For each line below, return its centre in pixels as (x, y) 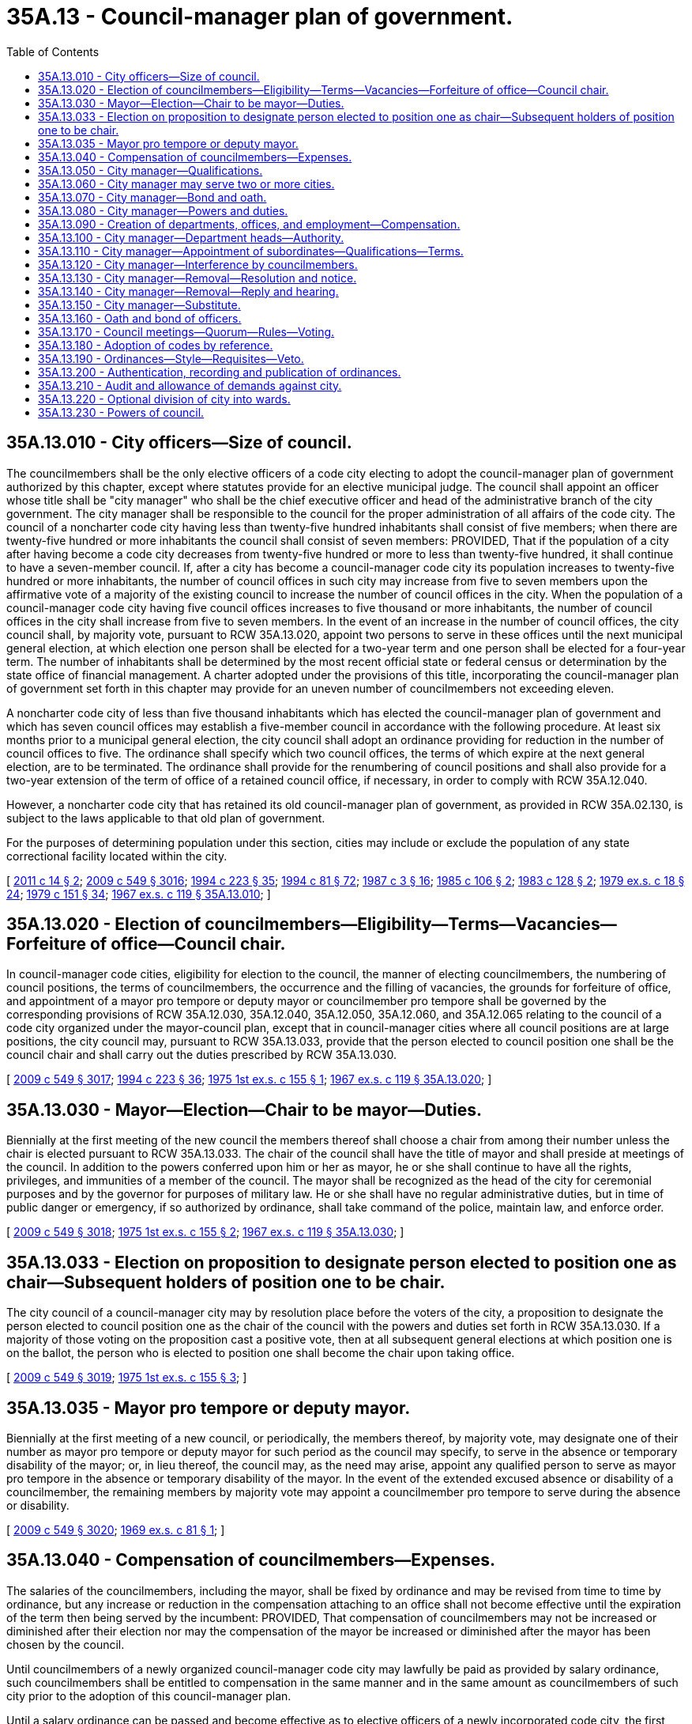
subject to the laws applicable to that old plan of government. (166, 818)
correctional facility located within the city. (117, 856)
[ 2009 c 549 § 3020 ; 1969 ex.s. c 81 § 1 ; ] (116, 1529)
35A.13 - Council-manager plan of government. (260, 17)
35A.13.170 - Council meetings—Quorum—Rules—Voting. (186, 331)
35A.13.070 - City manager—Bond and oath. (152, 197)
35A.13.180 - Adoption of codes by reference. (156, 345)
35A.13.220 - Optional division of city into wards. (164, 399)
